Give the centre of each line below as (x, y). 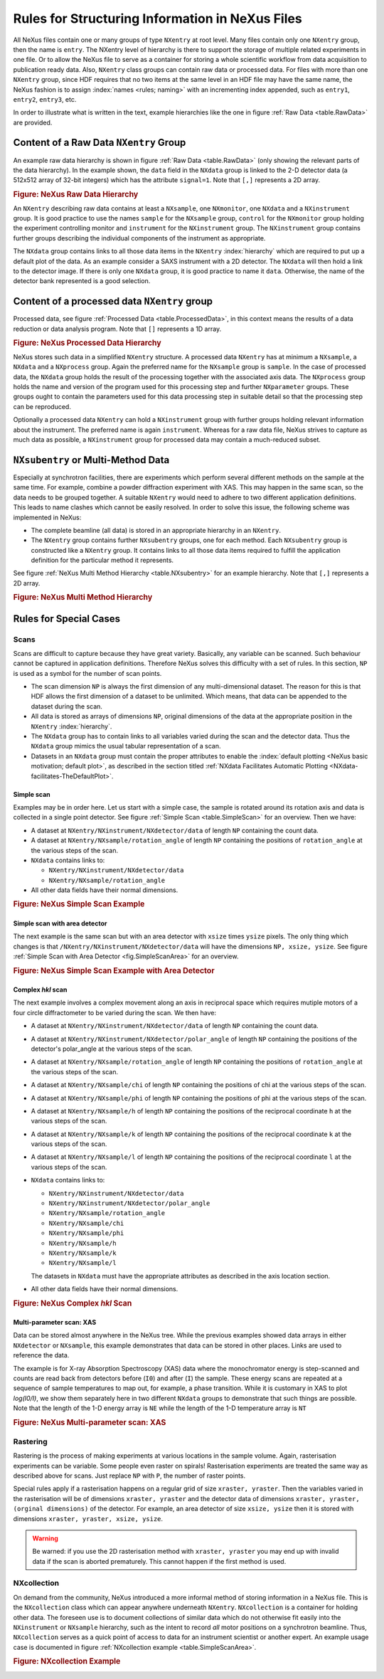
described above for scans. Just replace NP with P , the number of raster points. (129, 1476)
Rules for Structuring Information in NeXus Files (158, 18)
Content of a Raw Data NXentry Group (100, 143)
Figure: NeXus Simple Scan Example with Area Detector (114, 970)
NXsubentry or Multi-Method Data (91, 460)
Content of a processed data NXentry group (113, 301)
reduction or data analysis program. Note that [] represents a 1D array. (117, 329)
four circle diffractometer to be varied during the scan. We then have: (115, 1012)
